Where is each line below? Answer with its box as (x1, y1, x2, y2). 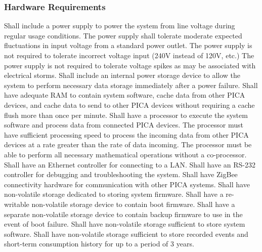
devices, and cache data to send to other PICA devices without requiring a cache (4, 99, 255, 110)
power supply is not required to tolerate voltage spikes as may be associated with (4, 60, 256, 70)
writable (4, 198, 29, 209)
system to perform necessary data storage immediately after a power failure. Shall (4, 79, 258, 90)
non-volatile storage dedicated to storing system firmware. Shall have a (4, 189, 224, 199)
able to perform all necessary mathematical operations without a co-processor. (4, 149, 247, 159)
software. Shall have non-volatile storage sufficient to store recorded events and (4, 228, 248, 239)
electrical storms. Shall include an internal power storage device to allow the (4, 70, 241, 80)
